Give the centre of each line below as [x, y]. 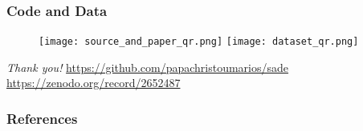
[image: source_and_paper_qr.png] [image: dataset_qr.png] [199, 42]
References [42, 118]
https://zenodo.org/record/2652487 [94, 83]
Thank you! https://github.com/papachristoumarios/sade [148, 67]
